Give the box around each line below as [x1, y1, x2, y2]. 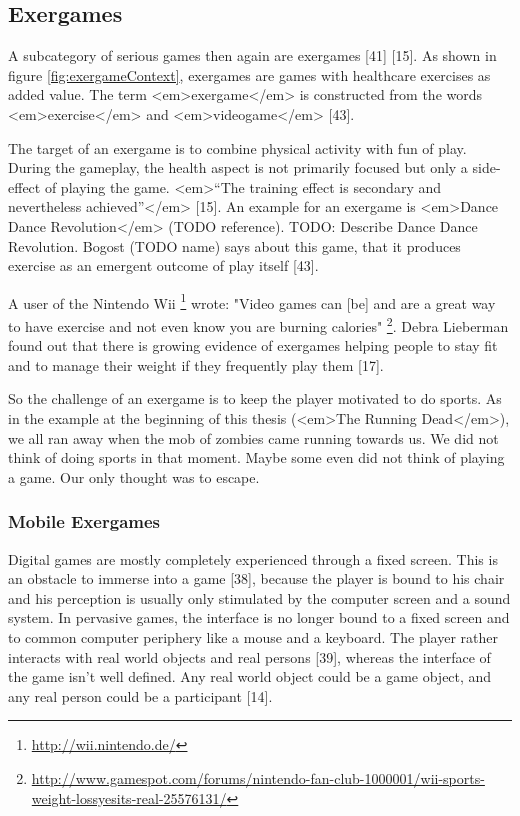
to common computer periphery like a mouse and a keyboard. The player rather [8, 626, 498, 647]
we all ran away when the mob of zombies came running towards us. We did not [8, 427, 499, 448]
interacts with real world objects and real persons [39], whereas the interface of [8, 646, 491, 667]
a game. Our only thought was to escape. [8, 466, 260, 487]
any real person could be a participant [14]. [8, 685, 273, 706]
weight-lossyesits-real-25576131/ [31, 787, 227, 808]
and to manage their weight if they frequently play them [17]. [8, 354, 384, 375]
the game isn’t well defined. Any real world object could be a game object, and [8, 666, 492, 687]
